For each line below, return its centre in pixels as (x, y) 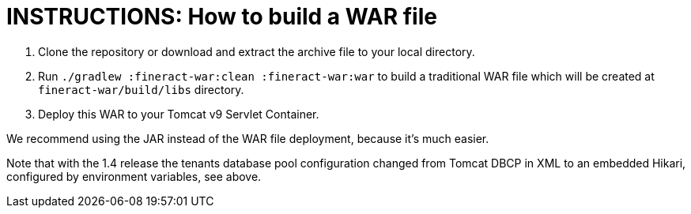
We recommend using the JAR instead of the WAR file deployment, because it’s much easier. (248, 138)
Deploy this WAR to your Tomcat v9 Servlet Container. (179, 114)
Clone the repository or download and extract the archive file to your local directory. (257, 51)
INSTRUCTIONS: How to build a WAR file (222, 17)
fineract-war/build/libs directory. (141, 89)
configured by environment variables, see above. (134, 176)
